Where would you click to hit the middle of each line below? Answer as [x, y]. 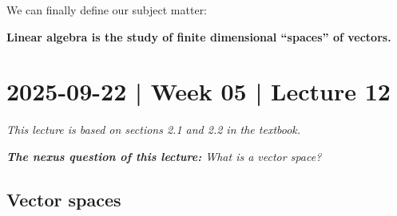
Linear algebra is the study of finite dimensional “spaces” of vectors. [199, 36]
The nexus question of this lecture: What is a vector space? [164, 156]
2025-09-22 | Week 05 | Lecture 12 [198, 91]
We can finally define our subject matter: [107, 10]
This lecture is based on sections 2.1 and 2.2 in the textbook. [154, 130]
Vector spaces [64, 199]
